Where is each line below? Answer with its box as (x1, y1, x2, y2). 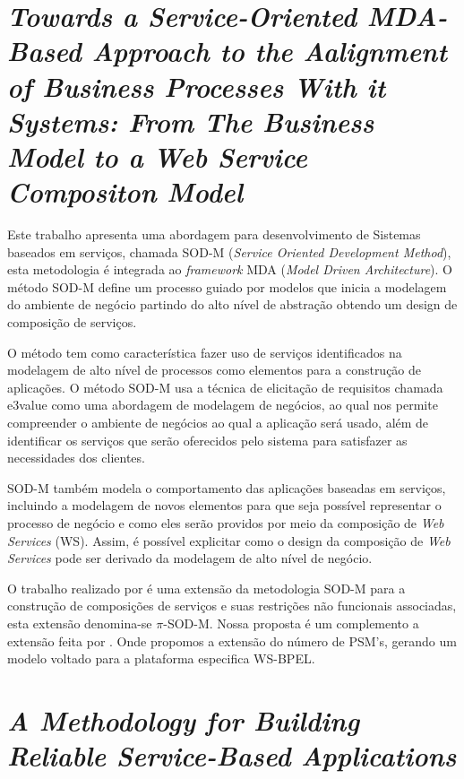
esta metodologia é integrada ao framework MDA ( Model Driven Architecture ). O (7, 260, 453, 279)
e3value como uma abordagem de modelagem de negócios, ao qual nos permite (7, 395, 438, 414)
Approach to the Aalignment (91, 32, 448, 70)
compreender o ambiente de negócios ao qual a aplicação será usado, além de (7, 413, 429, 431)
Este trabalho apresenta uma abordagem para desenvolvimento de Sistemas (7, 225, 421, 244)
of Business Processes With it (7, 67, 386, 105)
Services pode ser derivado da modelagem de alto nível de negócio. (7, 549, 373, 567)
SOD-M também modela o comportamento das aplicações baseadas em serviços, (7, 478, 446, 497)
